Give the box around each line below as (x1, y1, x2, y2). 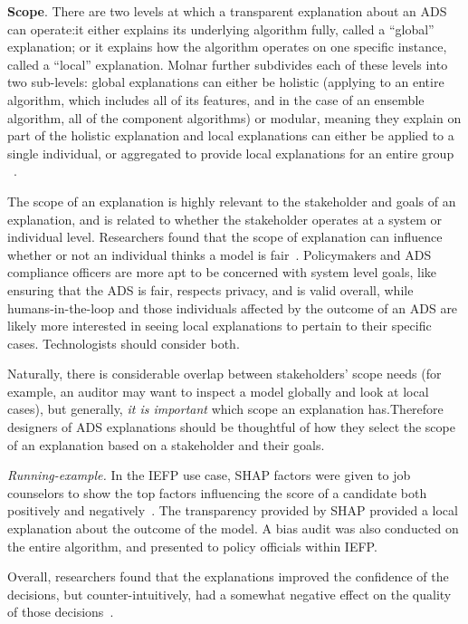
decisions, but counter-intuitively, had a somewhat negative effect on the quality (7, 584, 452, 603)
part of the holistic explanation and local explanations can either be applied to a (7, 126, 454, 145)
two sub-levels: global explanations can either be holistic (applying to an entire (7, 72, 444, 91)
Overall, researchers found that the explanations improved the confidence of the (7, 567, 449, 586)
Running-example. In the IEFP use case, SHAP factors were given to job (7, 466, 411, 485)
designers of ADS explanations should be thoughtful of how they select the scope (7, 418, 455, 437)
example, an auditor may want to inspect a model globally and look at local (7, 381, 429, 400)
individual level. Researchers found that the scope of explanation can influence (7, 227, 443, 246)
